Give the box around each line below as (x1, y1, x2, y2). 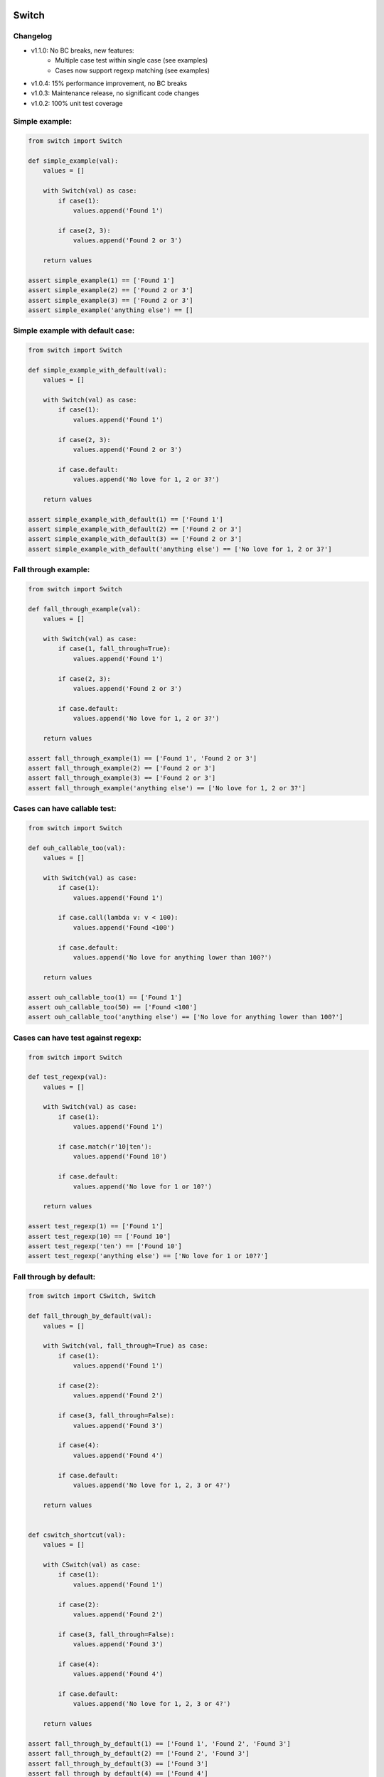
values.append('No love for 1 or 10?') (73, 1182, 213, 1191)
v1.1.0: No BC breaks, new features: (31, 46, 134, 55)
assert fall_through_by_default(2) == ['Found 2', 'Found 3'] (28, 1749, 250, 1758)
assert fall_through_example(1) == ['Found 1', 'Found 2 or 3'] (28, 754, 257, 762)
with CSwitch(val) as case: (43, 1561, 142, 1569)
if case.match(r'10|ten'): (58, 1143, 152, 1151)
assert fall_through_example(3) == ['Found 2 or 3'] (28, 774, 216, 782)
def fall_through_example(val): (28, 605, 142, 613)
